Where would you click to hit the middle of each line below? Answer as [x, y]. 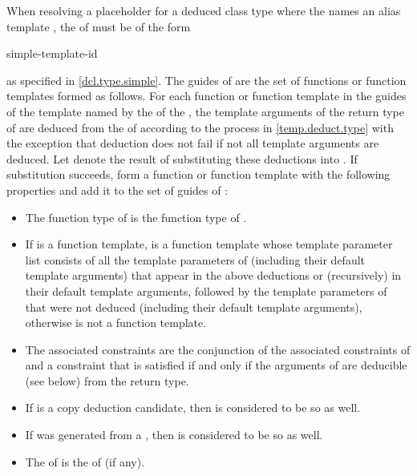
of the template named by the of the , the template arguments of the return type [206, 111]
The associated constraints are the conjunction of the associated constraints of [218, 349]
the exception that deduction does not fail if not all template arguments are [193, 143]
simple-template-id [52, 53]
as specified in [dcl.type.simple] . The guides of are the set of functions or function [206, 80]
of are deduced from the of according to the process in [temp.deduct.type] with [200, 127]
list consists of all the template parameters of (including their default [195, 259]
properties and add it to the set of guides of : [117, 190]
